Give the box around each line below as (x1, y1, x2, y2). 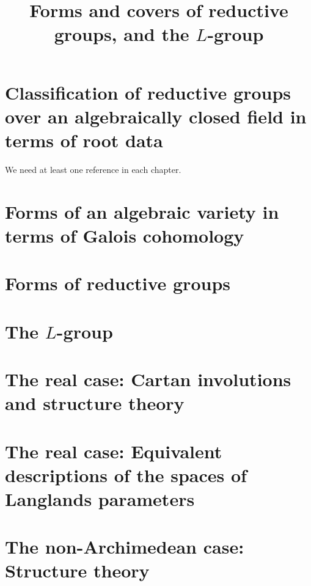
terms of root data (5, 127, 163, 152)
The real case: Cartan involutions (5, 366, 291, 391)
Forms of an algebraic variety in (5, 199, 279, 224)
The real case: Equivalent (5, 438, 222, 463)
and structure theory (5, 390, 185, 416)
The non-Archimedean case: (5, 534, 244, 559)
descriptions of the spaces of (5, 462, 247, 487)
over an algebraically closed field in (5, 103, 307, 128)
